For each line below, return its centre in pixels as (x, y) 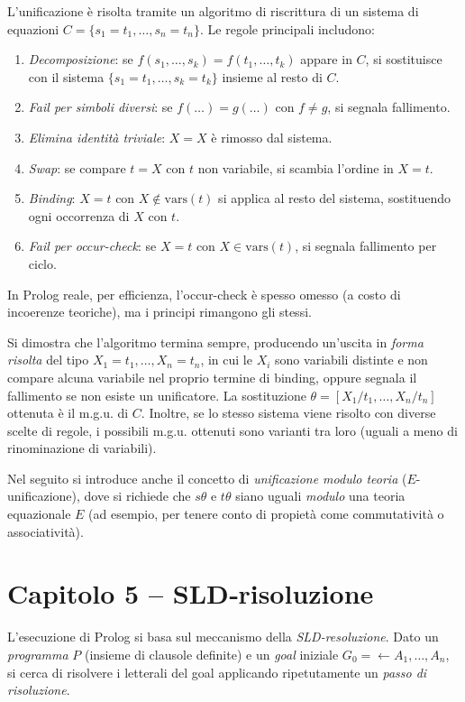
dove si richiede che (137, 496)
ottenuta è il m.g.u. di (68, 413)
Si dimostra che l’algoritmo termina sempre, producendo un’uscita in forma (215, 342)
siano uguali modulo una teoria (320, 496)
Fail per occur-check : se (92, 246)
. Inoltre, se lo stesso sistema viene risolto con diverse (288, 413)
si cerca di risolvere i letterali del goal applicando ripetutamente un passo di (217, 672)
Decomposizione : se (81, 59)
